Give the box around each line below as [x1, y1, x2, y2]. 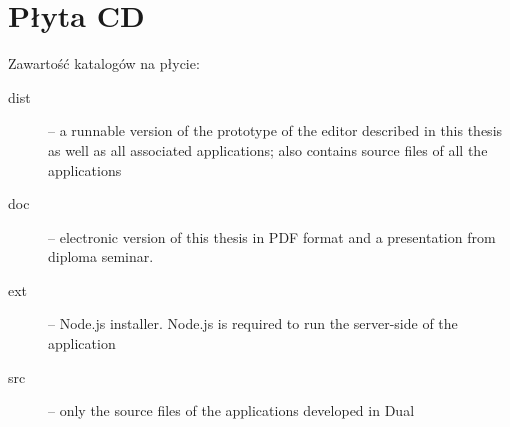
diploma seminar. [48, 246, 154, 267]
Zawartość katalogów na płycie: [8, 53, 200, 74]
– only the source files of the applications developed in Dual [48, 400, 415, 421]
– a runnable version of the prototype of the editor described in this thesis [48, 120, 503, 141]
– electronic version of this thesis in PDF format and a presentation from [48, 226, 496, 247]
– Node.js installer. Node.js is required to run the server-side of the [48, 313, 458, 334]
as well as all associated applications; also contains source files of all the [48, 139, 488, 160]
